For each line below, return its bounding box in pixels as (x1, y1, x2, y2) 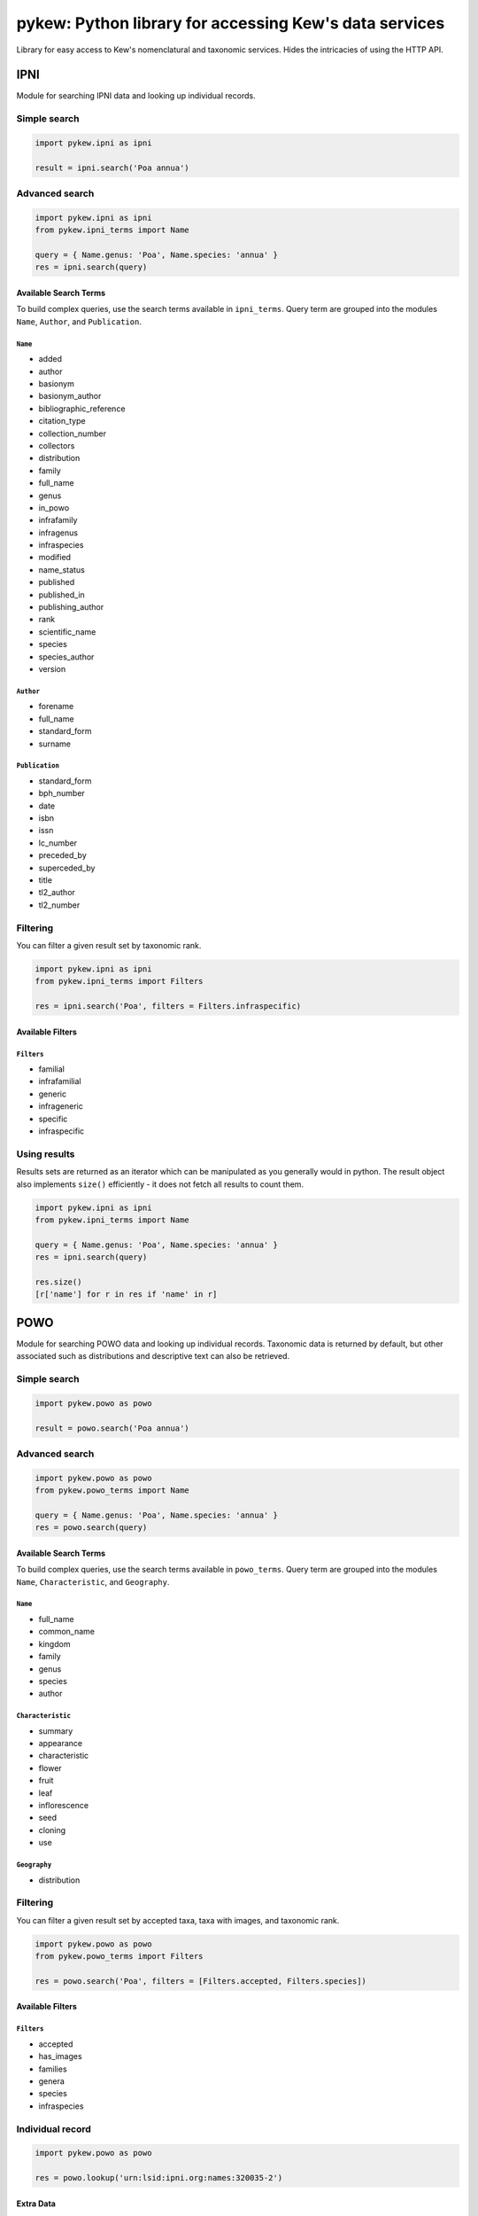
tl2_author (38, 887, 75, 898)
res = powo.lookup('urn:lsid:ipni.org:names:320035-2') (35, 2173, 283, 2183)
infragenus (38, 527, 79, 538)
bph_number (38, 788, 86, 799)
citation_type (38, 416, 86, 426)
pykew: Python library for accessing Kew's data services (16, 13, 445, 33)
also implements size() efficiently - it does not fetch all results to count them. (16, 1179, 305, 1190)
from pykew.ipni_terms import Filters (35, 976, 204, 987)
